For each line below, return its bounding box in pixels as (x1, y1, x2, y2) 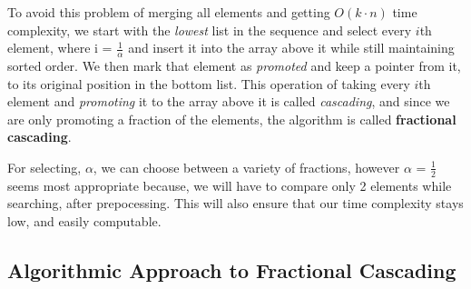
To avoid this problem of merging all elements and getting (7, 3, 330, 21)
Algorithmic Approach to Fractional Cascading (7, 255, 456, 284)
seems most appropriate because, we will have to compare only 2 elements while (7, 175, 452, 194)
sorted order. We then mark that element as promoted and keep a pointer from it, (7, 56, 461, 75)
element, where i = (7, 38, 113, 57)
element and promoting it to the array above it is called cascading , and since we (7, 92, 450, 111)
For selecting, (7, 157, 82, 176)
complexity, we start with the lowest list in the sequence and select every (7, 20, 412, 39)
